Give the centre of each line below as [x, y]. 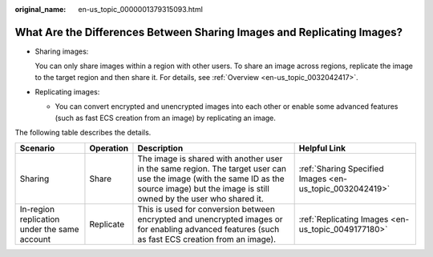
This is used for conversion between [206, 209]
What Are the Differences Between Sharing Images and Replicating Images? [208, 32]
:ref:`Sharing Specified [341, 168]
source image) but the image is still [204, 188]
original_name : [40, 9]
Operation [109, 148]
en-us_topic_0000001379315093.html [141, 9]
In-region [37, 209]
